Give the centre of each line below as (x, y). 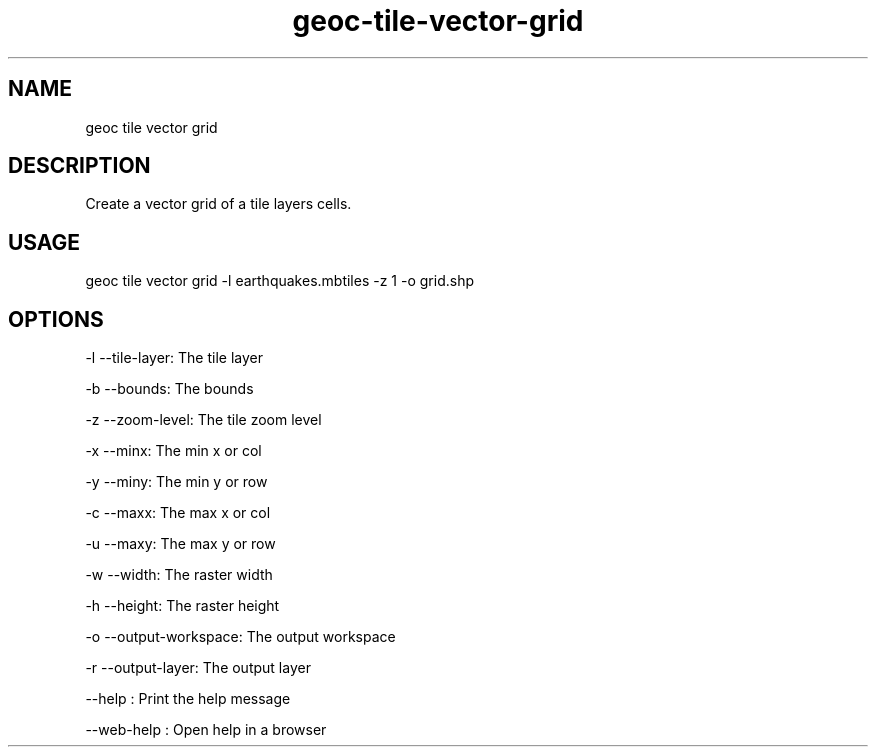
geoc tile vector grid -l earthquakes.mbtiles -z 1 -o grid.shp (279, 281)
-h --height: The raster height (182, 606)
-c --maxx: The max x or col (178, 513)
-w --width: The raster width (179, 575)
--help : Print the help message (188, 699)
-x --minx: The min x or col (173, 451)
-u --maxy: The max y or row (180, 544)
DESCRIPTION (79, 166)
